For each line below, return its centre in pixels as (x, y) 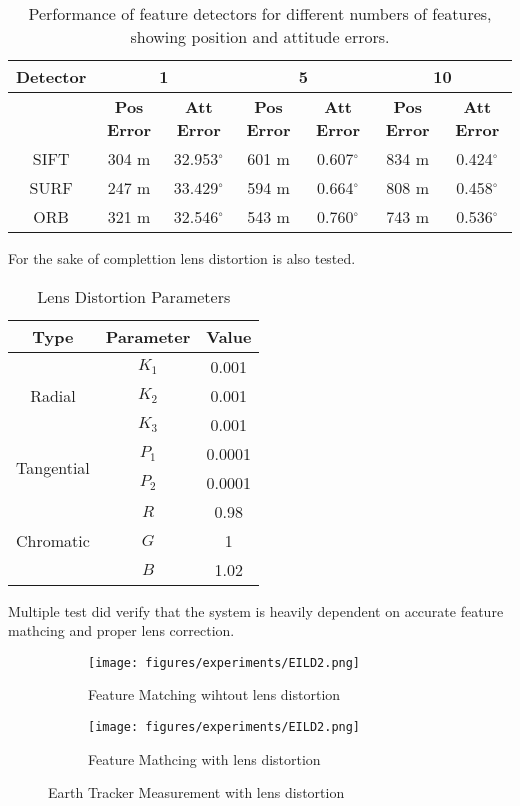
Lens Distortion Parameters (134, 296)
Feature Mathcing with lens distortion (204, 758)
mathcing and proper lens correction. (121, 630)
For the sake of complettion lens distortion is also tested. (182, 258)
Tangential (53, 468)
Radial (53, 395)
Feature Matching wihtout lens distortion (214, 694)
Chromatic (53, 540)
